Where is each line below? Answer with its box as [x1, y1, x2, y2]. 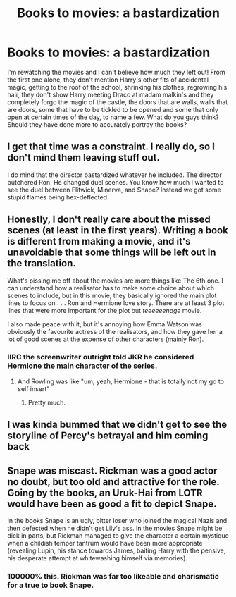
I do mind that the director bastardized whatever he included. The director [7, 171, 222, 179]
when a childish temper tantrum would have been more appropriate [7, 539, 203, 548]
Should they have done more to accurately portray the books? [7, 120, 187, 128]
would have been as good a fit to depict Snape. [7, 498, 217, 510]
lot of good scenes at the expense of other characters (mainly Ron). [7, 335, 204, 343]
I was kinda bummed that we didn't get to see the [7, 419, 228, 431]
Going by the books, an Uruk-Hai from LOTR [7, 486, 203, 498]
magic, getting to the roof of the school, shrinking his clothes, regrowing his [7, 82, 228, 91]
